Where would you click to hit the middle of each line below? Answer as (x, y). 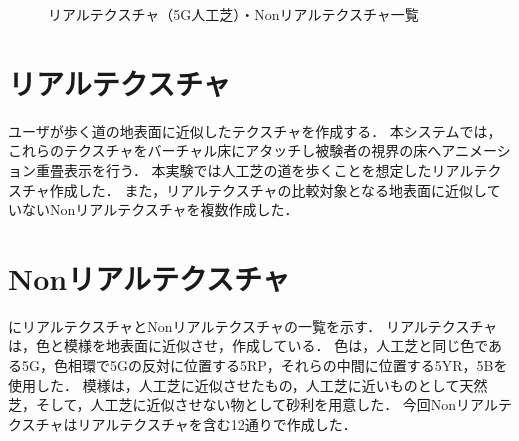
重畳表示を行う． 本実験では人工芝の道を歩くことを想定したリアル (254, 169)
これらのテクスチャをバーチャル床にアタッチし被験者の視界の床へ (225, 150)
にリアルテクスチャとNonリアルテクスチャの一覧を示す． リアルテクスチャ (253, 325)
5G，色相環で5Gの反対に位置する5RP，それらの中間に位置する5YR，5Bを (264, 365)
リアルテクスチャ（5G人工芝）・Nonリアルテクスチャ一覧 (233, 14)
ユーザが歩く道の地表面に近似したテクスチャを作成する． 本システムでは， (255, 130)
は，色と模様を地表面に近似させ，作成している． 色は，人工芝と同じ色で (248, 345)
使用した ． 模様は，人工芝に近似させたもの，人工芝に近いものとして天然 (248, 384)
